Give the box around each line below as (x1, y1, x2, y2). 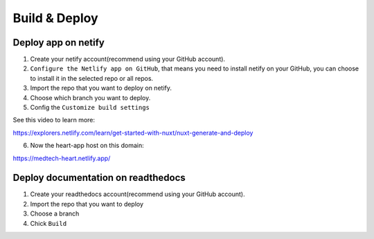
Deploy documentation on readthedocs (12, 172, 186, 184)
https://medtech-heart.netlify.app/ (12, 154, 111, 162)
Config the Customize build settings (30, 104, 150, 112)
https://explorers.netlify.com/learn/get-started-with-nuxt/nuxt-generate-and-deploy (12, 128, 253, 137)
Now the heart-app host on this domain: (30, 142, 145, 150)
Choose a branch (30, 209, 80, 218)
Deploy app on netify (12, 37, 105, 48)
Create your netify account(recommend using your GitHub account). (30, 55, 225, 64)
